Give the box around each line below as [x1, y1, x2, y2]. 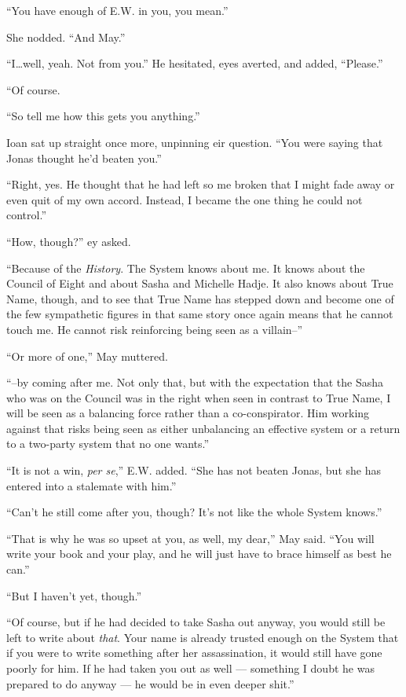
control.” [6, 207, 46, 223]
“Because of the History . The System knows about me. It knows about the [6, 259, 365, 276]
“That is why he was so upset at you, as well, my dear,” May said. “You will [6, 530, 375, 546]
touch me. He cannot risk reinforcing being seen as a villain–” [6, 321, 303, 337]
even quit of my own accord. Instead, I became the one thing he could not [6, 191, 363, 207]
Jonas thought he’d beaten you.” [6, 149, 162, 166]
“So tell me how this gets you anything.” [6, 108, 200, 124]
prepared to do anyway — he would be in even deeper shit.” [6, 675, 294, 691]
